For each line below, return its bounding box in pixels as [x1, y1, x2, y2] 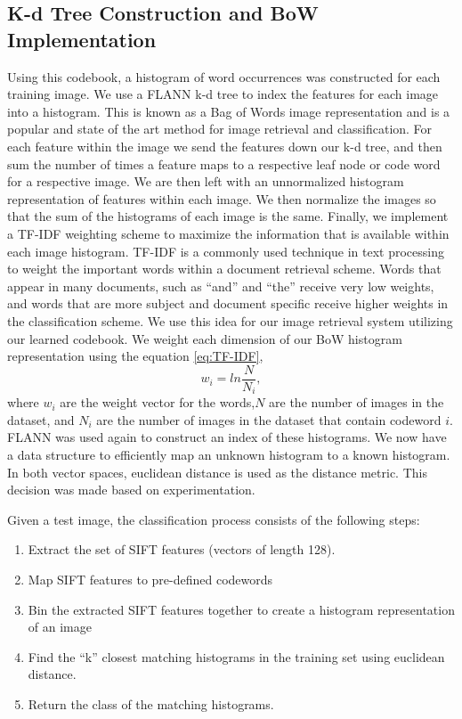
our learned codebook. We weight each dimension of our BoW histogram [7, 329, 402, 347]
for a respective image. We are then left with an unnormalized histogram [7, 172, 404, 191]
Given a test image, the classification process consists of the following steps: [7, 510, 420, 528]
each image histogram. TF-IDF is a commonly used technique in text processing [7, 241, 444, 260]
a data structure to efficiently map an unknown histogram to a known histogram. [7, 445, 450, 463]
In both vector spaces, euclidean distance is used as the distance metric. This [7, 462, 427, 481]
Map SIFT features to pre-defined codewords [28, 569, 273, 588]
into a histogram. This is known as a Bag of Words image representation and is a [7, 102, 450, 120]
